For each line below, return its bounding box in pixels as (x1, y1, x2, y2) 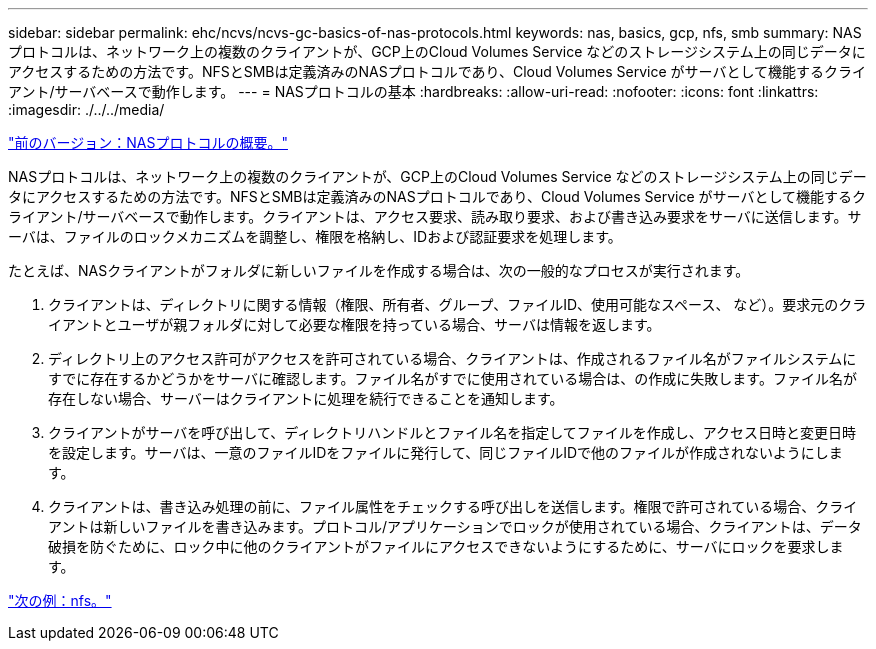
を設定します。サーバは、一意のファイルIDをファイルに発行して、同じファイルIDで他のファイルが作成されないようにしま (48, 444, 843, 461)
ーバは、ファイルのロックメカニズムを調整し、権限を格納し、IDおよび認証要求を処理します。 (8, 228, 622, 245)
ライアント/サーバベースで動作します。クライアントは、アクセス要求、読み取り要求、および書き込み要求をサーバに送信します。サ (8, 208, 862, 225)
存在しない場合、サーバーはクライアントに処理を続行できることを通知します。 (48, 390, 564, 407)
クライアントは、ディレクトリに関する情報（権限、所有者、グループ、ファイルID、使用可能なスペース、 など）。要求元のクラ (48, 296, 867, 313)
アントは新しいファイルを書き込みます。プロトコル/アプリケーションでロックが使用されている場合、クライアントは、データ (48, 518, 862, 535)
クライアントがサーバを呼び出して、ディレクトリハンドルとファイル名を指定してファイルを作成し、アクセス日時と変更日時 (48, 424, 857, 441)
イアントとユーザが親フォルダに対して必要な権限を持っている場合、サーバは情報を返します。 (48, 316, 661, 333)
